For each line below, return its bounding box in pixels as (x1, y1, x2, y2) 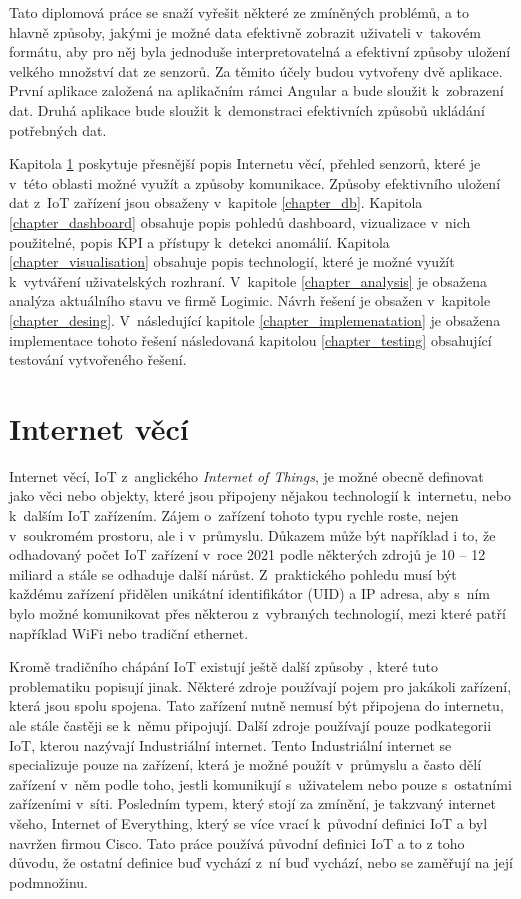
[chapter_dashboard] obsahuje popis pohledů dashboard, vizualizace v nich (9, 211, 471, 232)
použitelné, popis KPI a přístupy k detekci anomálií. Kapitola (9, 231, 390, 252)
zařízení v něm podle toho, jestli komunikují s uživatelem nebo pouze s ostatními (9, 773, 512, 794)
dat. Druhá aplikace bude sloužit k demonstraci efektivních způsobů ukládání (9, 99, 485, 120)
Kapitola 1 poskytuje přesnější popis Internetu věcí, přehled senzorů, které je (9, 153, 481, 174)
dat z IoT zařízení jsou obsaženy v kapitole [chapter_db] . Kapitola (9, 192, 423, 213)
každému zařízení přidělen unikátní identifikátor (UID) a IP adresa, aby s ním (9, 583, 491, 604)
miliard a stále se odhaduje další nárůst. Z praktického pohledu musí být (9, 563, 457, 584)
